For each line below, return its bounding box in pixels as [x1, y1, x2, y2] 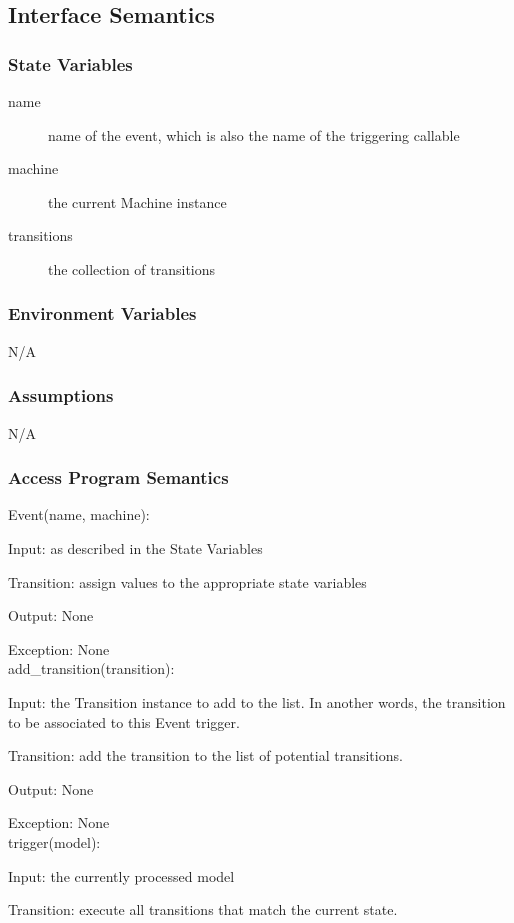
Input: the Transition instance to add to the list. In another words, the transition [8, 691, 506, 712]
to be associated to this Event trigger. [8, 711, 240, 732]
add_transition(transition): [8, 658, 175, 679]
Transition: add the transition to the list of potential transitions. [8, 745, 403, 766]
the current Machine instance [48, 191, 227, 212]
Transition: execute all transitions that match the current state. [8, 899, 398, 920]
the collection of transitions [48, 258, 216, 279]
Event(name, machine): [8, 504, 150, 525]
